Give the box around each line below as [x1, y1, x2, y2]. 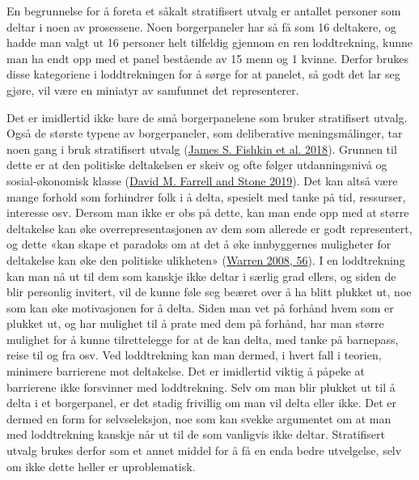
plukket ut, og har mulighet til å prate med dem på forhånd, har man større [6, 315, 384, 332]
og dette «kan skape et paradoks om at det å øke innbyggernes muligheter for [6, 236, 391, 253]
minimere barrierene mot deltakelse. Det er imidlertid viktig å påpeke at [6, 363, 366, 380]
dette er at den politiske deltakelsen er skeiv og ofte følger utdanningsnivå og [6, 156, 387, 173]
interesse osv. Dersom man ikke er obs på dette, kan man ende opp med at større [6, 204, 409, 221]
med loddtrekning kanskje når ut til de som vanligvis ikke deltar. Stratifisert [6, 426, 385, 443]
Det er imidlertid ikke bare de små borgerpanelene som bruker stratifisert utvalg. [6, 108, 408, 125]
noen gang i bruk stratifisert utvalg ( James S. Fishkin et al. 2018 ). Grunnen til [6, 140, 397, 157]
